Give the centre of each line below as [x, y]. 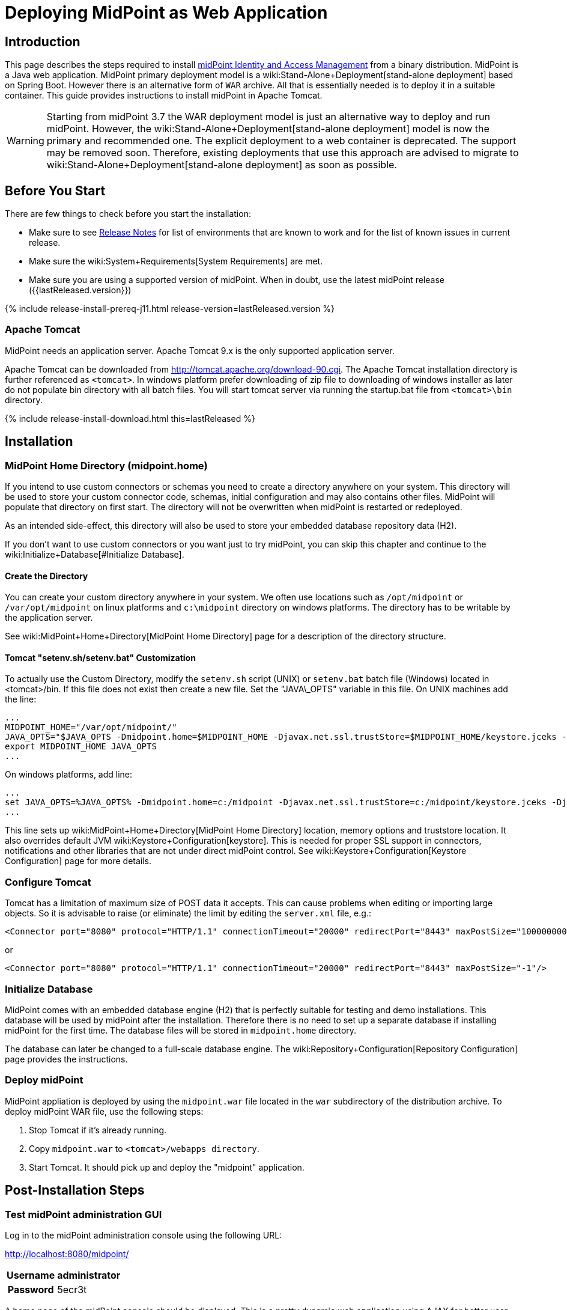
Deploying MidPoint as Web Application [166, 13]
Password [31, 1289]
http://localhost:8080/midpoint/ [67, 1254]
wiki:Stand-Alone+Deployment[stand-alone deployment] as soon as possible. [222, 165]
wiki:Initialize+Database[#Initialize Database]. [95, 554]
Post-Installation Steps [75, 1190]
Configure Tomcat [48, 882]
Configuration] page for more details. [78, 861]
